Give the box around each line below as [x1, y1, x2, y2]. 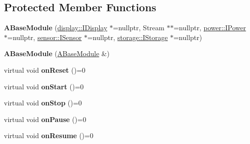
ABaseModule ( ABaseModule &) [4, 48, 110, 59]
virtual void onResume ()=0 [4, 130, 93, 141]
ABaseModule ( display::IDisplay [4, 22, 108, 33]
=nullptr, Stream [112, 22, 165, 33]
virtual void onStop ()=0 [4, 98, 82, 108]
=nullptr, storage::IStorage [87, 32, 168, 42]
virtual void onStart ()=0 [4, 81, 84, 91]
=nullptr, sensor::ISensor [7, 32, 82, 42]
